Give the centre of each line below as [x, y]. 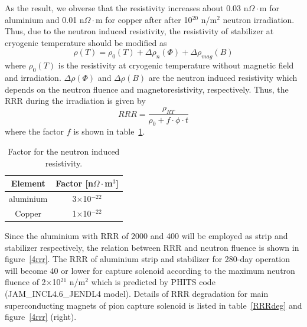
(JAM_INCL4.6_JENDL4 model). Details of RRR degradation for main [137, 293]
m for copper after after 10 [144, 19]
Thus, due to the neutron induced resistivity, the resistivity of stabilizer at [139, 31]
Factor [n [74, 183]
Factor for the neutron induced [64, 151]
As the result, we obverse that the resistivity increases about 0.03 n [127, 8]
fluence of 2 [25, 282]
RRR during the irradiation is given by [75, 101]
